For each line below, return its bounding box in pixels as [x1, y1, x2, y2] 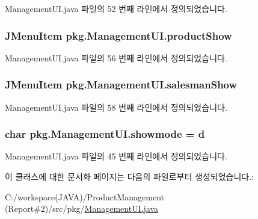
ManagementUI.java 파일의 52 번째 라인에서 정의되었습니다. [5, 2, 227, 14]
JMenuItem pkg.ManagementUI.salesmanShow [5, 77, 238, 92]
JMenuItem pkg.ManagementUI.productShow [5, 28, 232, 43]
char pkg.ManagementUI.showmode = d [5, 126, 205, 141]
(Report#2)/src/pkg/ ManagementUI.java [5, 202, 159, 215]
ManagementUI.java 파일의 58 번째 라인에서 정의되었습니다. [5, 100, 227, 113]
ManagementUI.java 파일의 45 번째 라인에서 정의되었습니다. [5, 150, 227, 162]
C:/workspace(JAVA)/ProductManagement [5, 190, 165, 203]
